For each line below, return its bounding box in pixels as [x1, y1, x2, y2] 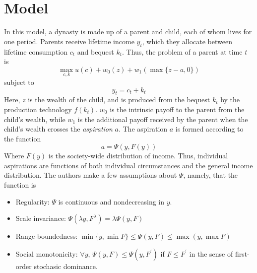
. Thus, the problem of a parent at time [122, 46, 243, 57]
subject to [4, 76, 34, 87]
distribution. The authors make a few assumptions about [4, 170, 177, 180]
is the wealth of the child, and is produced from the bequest [28, 94, 210, 105]
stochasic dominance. [34, 261, 98, 271]
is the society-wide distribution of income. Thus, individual [48, 150, 228, 161]
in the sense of [189, 248, 233, 259]
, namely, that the [183, 170, 238, 180]
